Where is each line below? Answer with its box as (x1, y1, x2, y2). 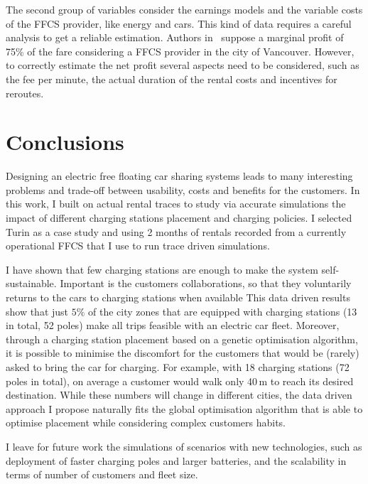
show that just (6, 303, 69, 318)
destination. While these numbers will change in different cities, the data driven (6, 387, 352, 402)
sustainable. (6, 276, 57, 291)
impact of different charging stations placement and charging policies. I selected (6, 210, 352, 225)
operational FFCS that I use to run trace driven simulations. (6, 238, 270, 253)
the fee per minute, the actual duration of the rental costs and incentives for (6, 71, 337, 86)
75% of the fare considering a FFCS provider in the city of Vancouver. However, (6, 43, 355, 58)
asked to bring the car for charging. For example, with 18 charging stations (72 (6, 360, 350, 374)
